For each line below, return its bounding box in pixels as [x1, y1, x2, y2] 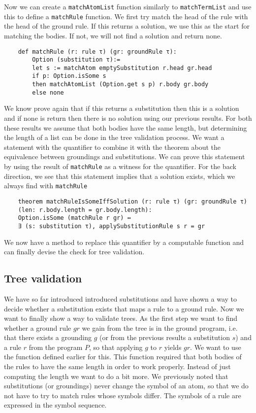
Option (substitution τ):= [32, 56, 121, 64]
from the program [29, 342, 83, 352]
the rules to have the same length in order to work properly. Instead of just [4, 361, 231, 372]
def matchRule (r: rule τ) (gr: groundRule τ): [18, 48, 177, 55]
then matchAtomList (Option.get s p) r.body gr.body [32, 81, 209, 88]
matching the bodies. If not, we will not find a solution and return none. [4, 30, 222, 40]
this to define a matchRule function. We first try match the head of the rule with [4, 11, 248, 21]
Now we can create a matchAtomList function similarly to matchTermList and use [4, 1, 252, 11]
